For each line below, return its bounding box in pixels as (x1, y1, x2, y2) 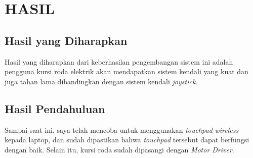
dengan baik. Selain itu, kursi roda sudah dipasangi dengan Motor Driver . (5, 144, 234, 154)
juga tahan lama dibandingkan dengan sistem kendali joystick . (5, 76, 198, 86)
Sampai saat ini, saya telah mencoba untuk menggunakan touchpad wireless (5, 124, 239, 135)
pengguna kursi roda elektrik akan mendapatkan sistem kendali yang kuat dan (5, 66, 248, 77)
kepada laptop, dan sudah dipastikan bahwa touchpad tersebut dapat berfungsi (5, 134, 249, 145)
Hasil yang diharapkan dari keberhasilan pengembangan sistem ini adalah (5, 56, 233, 67)
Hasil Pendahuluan (5, 100, 105, 116)
